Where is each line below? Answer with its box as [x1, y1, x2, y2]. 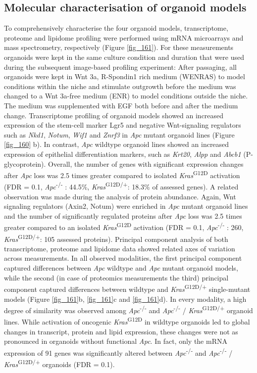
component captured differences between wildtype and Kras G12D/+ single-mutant [4, 282, 251, 294]
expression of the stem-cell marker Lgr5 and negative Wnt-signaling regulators [4, 120, 241, 130]
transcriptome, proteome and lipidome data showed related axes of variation [4, 243, 235, 253]
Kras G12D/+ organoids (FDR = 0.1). [4, 358, 115, 369]
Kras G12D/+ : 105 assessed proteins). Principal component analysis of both [4, 232, 228, 244]
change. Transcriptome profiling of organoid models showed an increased [4, 110, 224, 120]
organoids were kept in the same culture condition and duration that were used [4, 51, 244, 62]
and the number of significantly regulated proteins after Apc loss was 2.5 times [4, 210, 242, 221]
